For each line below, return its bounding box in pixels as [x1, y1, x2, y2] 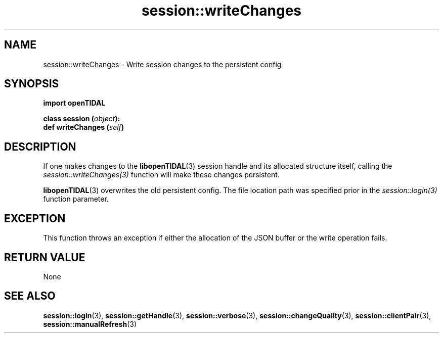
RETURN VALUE [4, 251, 85, 264]
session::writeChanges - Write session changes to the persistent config [43, 60, 282, 69]
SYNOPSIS [4, 77, 59, 90]
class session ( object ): [43, 114, 120, 123]
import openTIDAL [43, 99, 106, 108]
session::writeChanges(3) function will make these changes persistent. [43, 170, 280, 179]
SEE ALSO [4, 290, 56, 303]
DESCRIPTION [4, 140, 76, 153]
